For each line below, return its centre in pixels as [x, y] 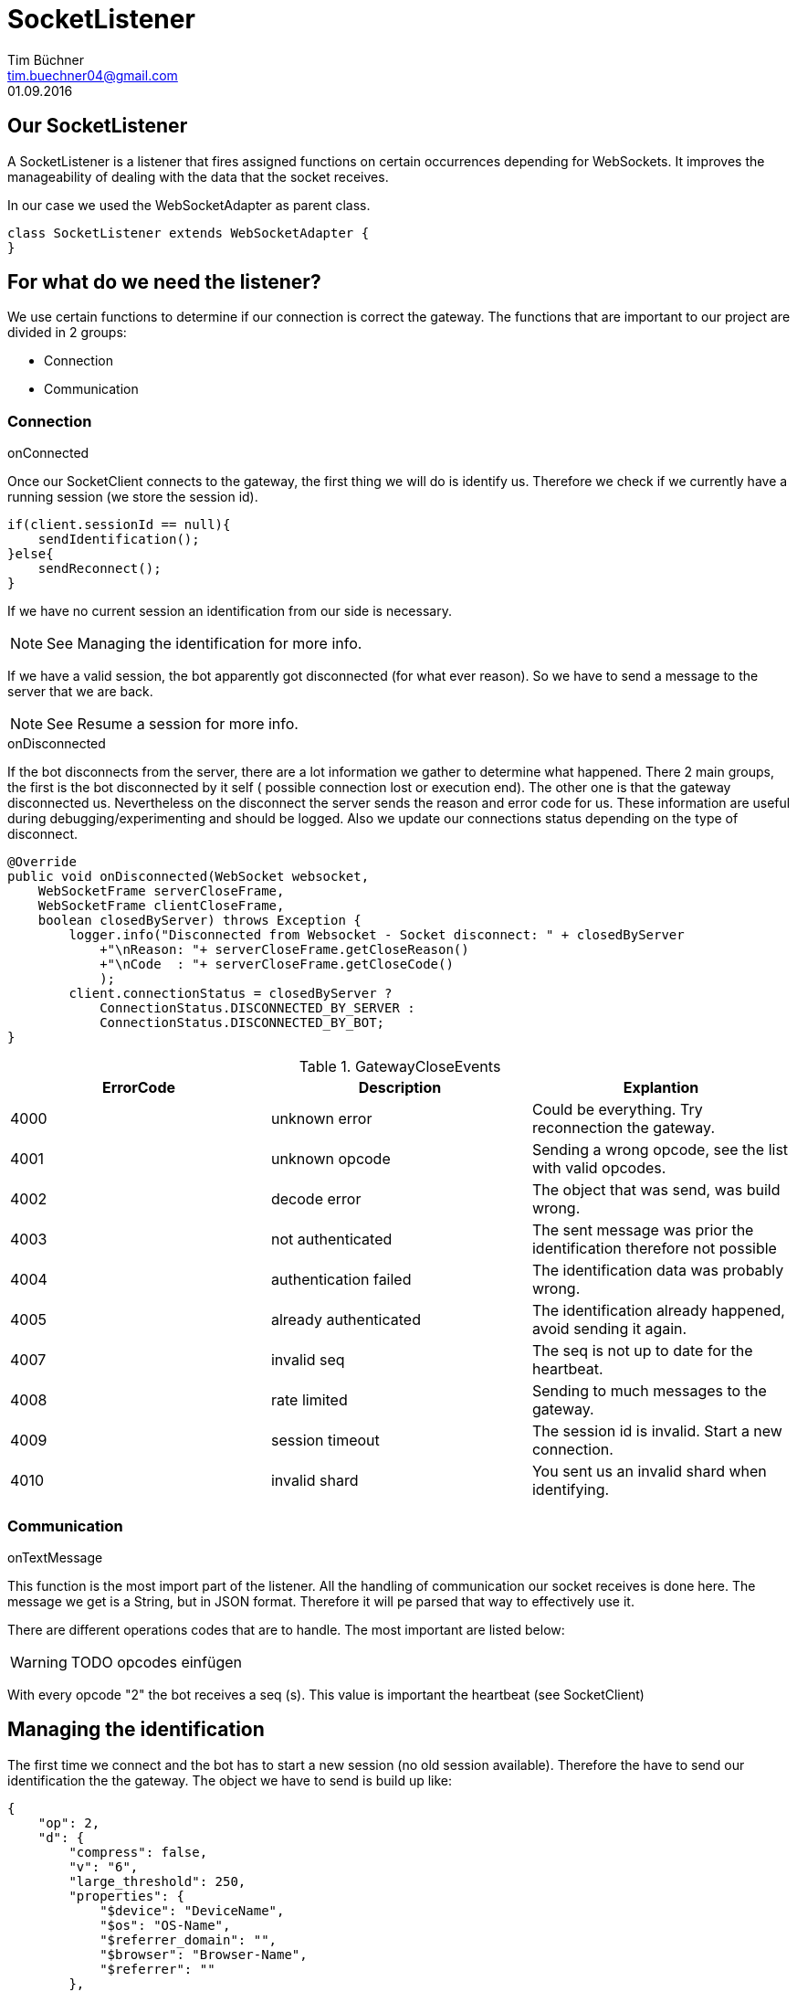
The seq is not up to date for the [642, 1351]
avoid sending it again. [609, 1329]
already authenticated [346, 1320]
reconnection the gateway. [623, 1128]
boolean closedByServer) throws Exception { [199, 921]
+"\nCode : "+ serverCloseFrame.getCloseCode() [277, 964]
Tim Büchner [46, 59]
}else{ [31, 554]
